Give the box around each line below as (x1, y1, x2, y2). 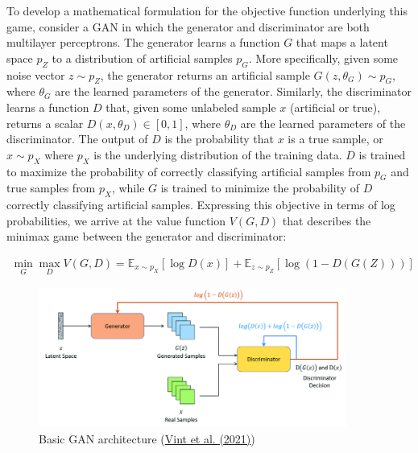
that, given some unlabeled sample (106, 98, 276, 115)
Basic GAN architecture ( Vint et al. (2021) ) (39, 430, 255, 447)
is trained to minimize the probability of (160, 179, 360, 196)
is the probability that (164, 130, 274, 147)
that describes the (282, 212, 371, 229)
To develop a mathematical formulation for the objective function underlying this (6, 2, 408, 19)
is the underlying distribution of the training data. (93, 146, 342, 163)
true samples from (6, 179, 96, 196)
